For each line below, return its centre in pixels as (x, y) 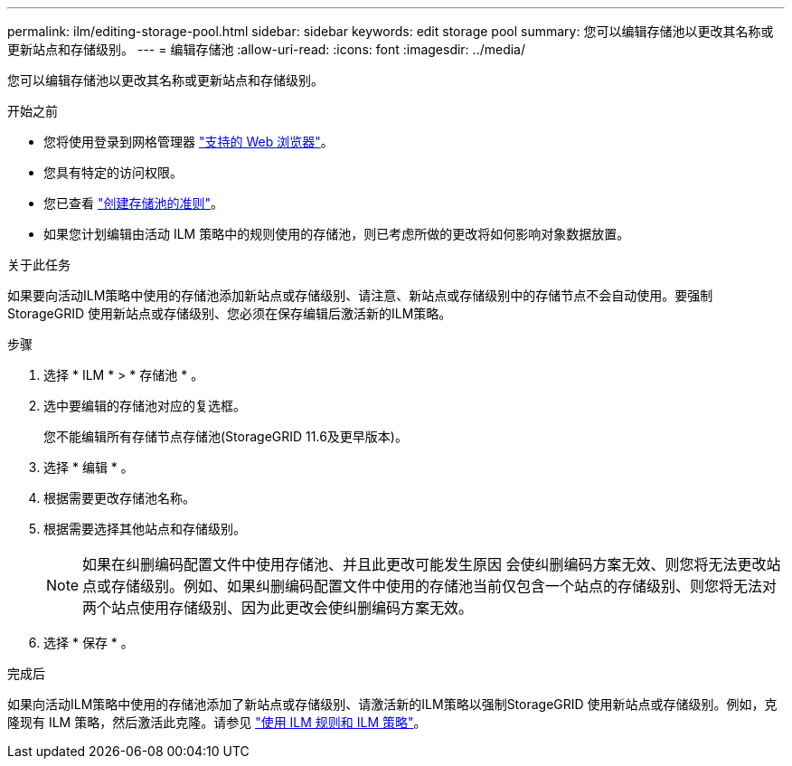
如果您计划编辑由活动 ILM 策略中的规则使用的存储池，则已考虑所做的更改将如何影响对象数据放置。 (337, 234)
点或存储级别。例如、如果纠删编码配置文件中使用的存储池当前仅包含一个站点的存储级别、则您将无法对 (430, 586)
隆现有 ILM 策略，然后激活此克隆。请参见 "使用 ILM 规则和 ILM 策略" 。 (217, 722)
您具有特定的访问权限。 (113, 172)
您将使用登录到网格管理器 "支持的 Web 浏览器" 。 (189, 142)
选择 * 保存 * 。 (89, 643)
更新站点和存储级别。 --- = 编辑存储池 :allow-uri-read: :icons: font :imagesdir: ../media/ (267, 49)
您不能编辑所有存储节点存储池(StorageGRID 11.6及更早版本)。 (226, 436)
